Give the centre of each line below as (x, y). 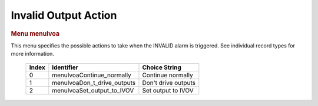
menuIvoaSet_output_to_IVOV (93, 90)
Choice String (162, 67)
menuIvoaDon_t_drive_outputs (94, 83)
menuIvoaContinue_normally (92, 75)
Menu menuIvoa (35, 33)
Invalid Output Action (64, 15)
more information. (32, 54)
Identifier (65, 67)
